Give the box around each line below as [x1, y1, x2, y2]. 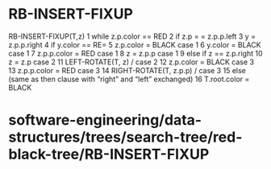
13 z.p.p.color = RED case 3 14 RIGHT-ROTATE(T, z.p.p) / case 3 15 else [8, 65, 246, 75]
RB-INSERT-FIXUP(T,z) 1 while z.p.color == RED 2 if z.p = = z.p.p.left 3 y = [8, 31, 256, 41]
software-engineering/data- [8, 111, 202, 130]
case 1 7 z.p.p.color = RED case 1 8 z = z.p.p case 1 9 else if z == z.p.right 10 [8, 48, 263, 58]
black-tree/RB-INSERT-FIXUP [8, 146, 210, 163]
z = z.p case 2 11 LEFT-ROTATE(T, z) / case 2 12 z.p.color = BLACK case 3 [8, 57, 254, 67]
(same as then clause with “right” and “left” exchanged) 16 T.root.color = [8, 74, 250, 84]
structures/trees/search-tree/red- [8, 128, 243, 146]
